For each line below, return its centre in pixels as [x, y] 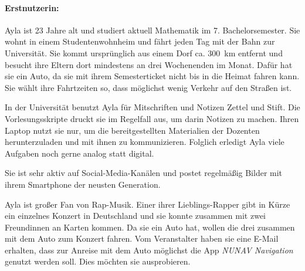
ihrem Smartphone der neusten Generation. [83, 184]
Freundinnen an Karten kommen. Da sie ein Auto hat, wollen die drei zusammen [150, 227]
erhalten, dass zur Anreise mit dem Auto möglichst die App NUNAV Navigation [149, 250]
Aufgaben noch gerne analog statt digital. [79, 153]
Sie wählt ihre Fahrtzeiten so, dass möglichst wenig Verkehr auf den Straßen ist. [148, 87]
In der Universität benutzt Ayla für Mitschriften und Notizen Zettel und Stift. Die [152, 107]
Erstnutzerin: [32, 7]
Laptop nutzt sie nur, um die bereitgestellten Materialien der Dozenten [132, 130]
